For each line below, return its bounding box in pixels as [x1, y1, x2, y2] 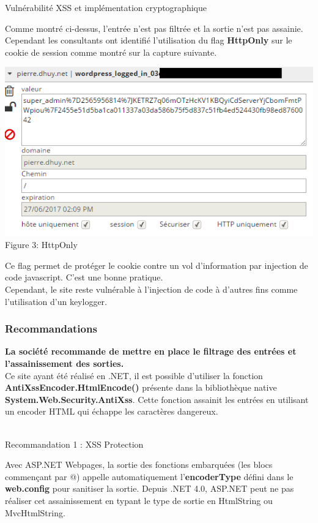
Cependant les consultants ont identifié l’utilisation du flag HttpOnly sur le [5, 34, 292, 47]
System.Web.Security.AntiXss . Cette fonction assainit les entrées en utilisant [5, 393, 309, 405]
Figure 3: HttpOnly [5, 238, 78, 251]
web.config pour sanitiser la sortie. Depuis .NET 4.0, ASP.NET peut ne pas [5, 482, 294, 495]
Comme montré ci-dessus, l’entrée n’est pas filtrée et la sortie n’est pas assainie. [5, 21, 303, 34]
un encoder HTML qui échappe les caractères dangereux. [5, 405, 218, 418]
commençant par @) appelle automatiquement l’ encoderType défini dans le [5, 470, 294, 483]
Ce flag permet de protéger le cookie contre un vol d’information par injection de [5, 258, 308, 271]
